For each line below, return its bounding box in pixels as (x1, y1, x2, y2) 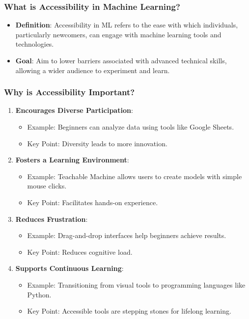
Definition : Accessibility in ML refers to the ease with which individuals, (15, 20, 238, 30)
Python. (27, 289, 52, 299)
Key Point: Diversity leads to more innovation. (27, 138, 167, 148)
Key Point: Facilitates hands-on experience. (27, 197, 158, 207)
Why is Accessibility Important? (4, 86, 135, 98)
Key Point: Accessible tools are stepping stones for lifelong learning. (27, 306, 231, 316)
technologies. (15, 39, 54, 49)
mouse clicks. (27, 181, 67, 191)
